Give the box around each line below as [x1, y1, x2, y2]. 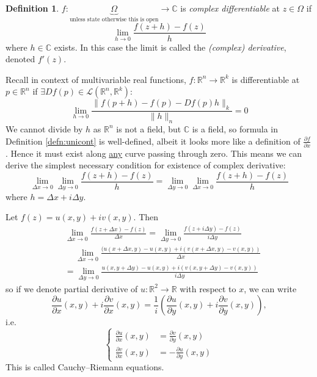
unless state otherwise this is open [69, 16, 159, 23]
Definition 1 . [5, 2, 59, 14]
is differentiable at [231, 73, 300, 85]
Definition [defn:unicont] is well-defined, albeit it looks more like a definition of [5, 134, 301, 147]
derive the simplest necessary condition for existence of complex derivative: [5, 159, 286, 171]
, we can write [244, 282, 297, 295]
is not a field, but [116, 122, 181, 135]
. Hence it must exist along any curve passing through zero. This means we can [5, 146, 302, 159]
